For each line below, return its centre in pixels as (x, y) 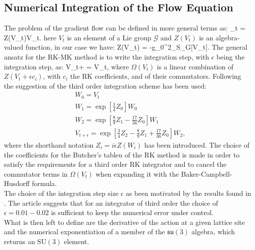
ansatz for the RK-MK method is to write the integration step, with (107, 56)
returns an (20, 241)
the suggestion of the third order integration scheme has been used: (105, 85)
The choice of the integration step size (61, 193)
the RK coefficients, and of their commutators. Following (156, 76)
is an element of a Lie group (109, 37)
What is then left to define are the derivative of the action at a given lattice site (125, 222)
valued (14, 47)
